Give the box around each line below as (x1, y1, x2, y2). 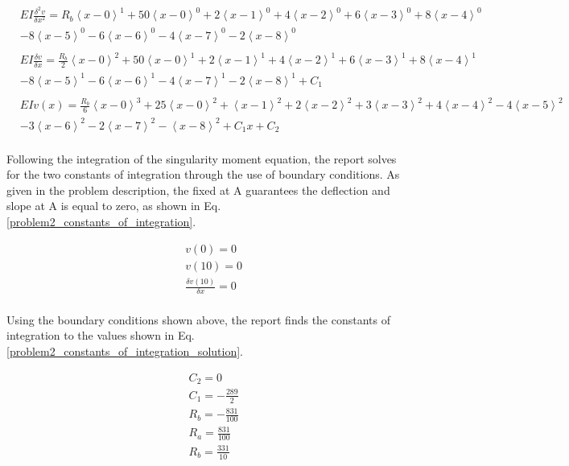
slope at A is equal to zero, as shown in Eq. (6, 197, 221, 214)
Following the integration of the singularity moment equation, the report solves (6, 150, 397, 167)
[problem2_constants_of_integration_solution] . (6, 343, 243, 360)
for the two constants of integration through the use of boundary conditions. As (6, 166, 400, 183)
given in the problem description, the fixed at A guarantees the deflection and (6, 181, 390, 198)
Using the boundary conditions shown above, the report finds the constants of (6, 311, 391, 328)
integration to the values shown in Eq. (6, 327, 195, 344)
